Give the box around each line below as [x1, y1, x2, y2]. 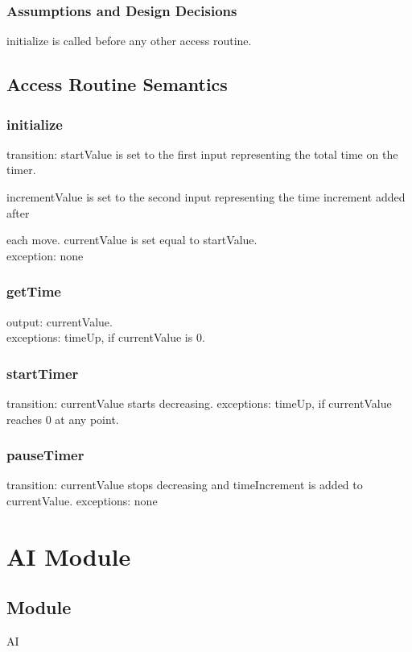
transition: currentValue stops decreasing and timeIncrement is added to [6, 476, 363, 493]
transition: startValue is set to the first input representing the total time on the [6, 145, 398, 162]
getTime [6, 281, 61, 301]
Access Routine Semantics [6, 72, 228, 97]
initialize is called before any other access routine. [6, 32, 252, 49]
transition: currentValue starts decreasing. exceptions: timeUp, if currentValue [6, 395, 392, 411]
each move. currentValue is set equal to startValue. [6, 231, 257, 248]
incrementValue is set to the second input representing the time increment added [6, 189, 406, 205]
